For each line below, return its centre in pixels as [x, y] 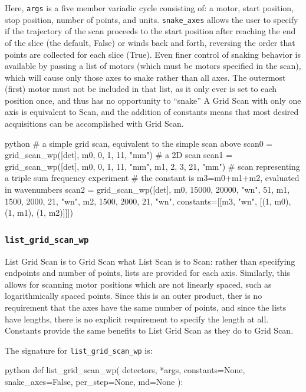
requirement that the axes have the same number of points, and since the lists [146, 307]
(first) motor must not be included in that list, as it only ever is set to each [141, 89]
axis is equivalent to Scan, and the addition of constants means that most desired [152, 112]
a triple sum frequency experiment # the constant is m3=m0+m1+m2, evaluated [152, 178]
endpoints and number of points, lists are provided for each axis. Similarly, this [148, 273]
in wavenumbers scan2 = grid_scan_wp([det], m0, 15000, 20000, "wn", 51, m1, [147, 190]
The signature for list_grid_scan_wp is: [79, 350]
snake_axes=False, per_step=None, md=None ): [94, 381]
